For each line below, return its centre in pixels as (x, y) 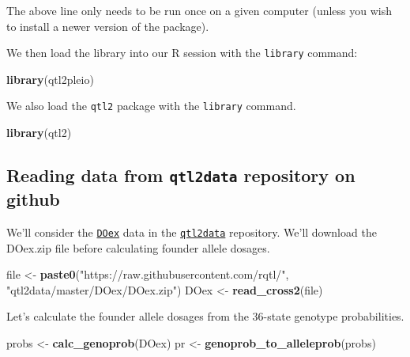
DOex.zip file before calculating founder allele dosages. (138, 247)
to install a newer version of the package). (108, 26)
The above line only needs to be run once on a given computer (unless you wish (199, 10)
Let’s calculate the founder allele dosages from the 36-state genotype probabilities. (205, 316)
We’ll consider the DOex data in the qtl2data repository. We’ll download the (192, 232)
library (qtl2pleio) (50, 79)
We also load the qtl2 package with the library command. (151, 106)
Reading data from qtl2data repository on (181, 175)
